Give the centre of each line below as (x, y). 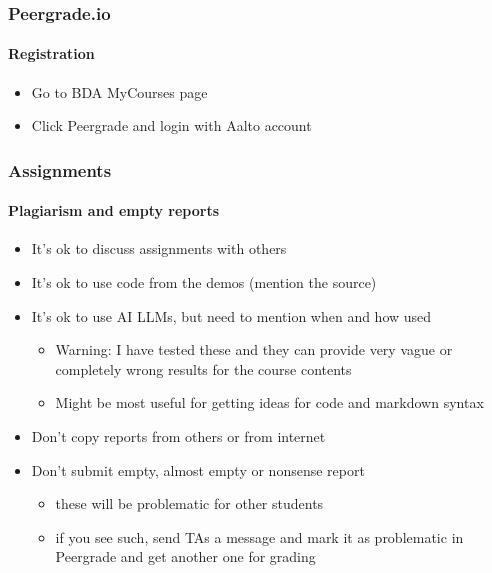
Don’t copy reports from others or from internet (178, 436)
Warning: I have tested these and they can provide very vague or (254, 349)
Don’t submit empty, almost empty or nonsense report (198, 469)
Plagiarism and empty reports (114, 210)
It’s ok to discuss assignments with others (159, 248)
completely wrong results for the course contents (203, 368)
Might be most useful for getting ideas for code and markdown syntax (269, 402)
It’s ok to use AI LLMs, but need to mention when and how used (231, 315)
